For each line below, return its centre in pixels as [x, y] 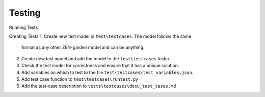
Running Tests [24, 27]
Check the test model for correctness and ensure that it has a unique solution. [100, 66]
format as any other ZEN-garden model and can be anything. [83, 48]
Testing [25, 13]
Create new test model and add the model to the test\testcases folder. [96, 58]
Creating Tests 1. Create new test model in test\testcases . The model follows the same [100, 36]
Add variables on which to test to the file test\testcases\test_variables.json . [107, 72]
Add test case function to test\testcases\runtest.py [80, 79]
